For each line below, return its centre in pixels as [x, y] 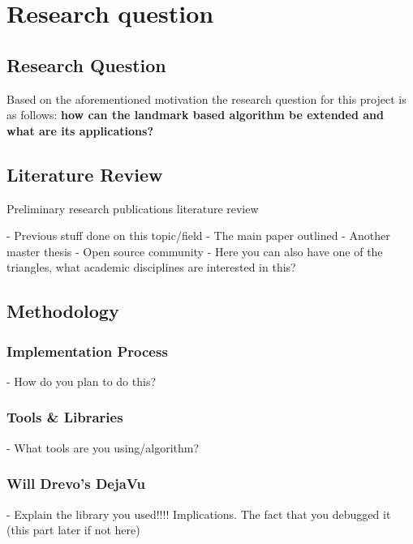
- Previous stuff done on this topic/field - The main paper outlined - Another [198, 236]
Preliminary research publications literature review [133, 208]
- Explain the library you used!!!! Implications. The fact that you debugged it [199, 514]
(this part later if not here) [73, 530]
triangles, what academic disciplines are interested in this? [151, 267]
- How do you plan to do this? [82, 381]
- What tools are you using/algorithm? [103, 447]
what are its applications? [80, 130]
